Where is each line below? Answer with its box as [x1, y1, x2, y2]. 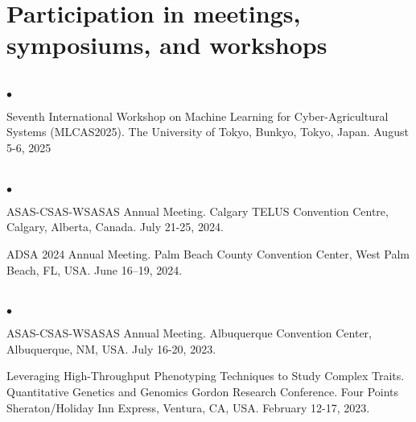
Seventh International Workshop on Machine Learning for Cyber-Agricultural [6, 107, 389, 124]
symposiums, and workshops [6, 28, 327, 61]
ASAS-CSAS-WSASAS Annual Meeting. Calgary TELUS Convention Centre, [6, 202, 389, 219]
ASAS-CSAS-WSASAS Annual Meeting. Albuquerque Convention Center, [6, 325, 372, 341]
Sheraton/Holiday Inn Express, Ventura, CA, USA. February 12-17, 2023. [6, 399, 370, 416]
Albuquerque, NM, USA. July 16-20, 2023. [6, 340, 216, 357]
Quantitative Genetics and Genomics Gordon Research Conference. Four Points [6, 383, 399, 400]
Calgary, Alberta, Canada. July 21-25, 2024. [6, 218, 224, 235]
